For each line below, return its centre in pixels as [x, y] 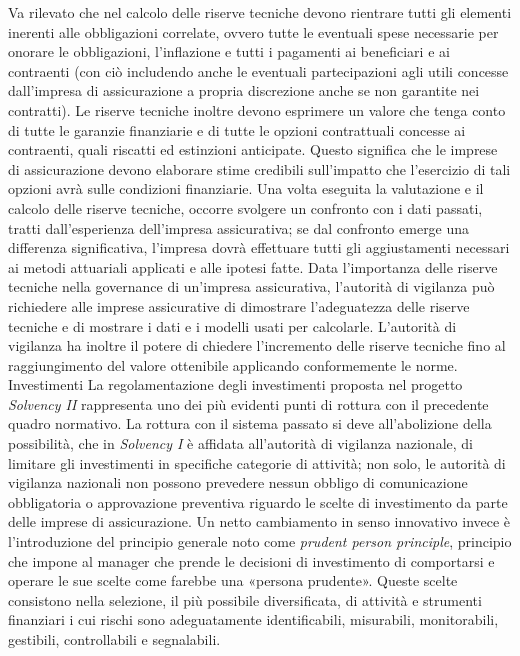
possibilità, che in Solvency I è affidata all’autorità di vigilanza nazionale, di [240, 443]
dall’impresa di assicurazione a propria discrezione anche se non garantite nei [244, 90]
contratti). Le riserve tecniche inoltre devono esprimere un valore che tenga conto [257, 109]
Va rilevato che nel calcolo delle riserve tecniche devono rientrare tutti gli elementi [260, 12]
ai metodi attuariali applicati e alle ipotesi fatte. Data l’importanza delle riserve [253, 266]
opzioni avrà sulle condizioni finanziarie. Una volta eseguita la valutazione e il [246, 188]
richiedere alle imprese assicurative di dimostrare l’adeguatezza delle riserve [239, 305]
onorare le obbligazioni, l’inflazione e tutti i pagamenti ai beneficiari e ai [229, 51]
